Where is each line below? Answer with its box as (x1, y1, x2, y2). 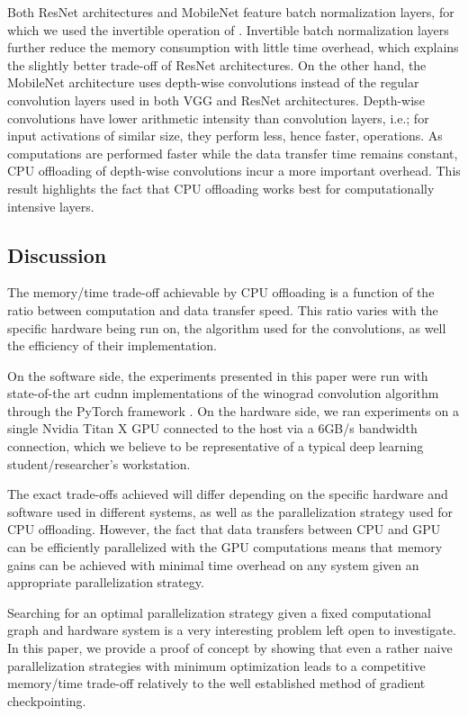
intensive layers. (7, 196, 94, 215)
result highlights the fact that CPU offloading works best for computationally (7, 178, 435, 197)
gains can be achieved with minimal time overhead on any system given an (7, 555, 419, 574)
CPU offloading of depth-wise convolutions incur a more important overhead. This (7, 161, 461, 180)
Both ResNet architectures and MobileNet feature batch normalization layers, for (7, 3, 454, 21)
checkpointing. (7, 691, 86, 710)
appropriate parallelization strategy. (7, 573, 204, 592)
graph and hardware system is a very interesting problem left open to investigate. (7, 621, 456, 639)
